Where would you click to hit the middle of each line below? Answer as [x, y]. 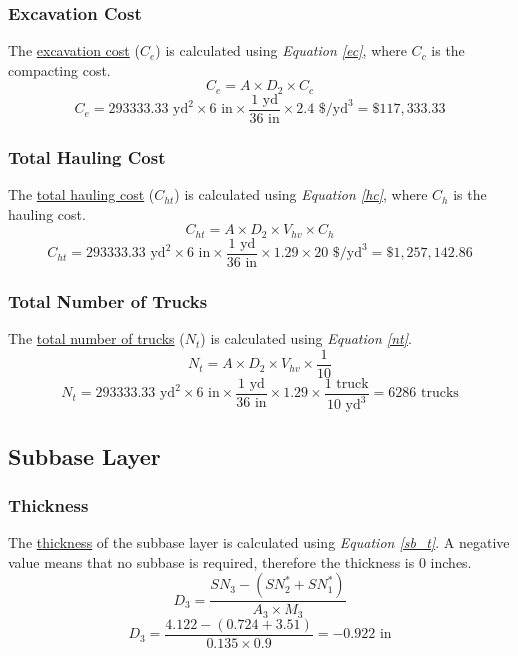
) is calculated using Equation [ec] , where [281, 50]
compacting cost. [59, 69]
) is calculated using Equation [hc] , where [301, 194]
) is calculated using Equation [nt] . [306, 338]
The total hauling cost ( [81, 194]
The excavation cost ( [74, 50]
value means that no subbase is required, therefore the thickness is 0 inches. [240, 561]
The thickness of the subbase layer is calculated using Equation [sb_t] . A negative [259, 542]
